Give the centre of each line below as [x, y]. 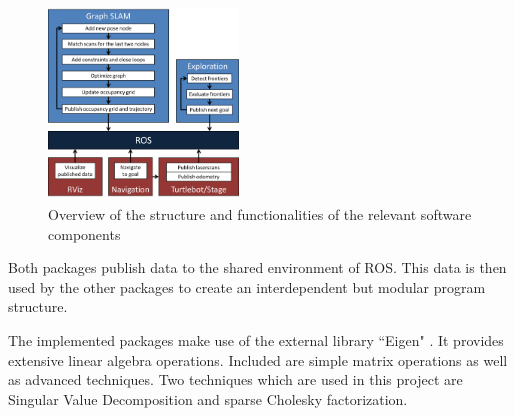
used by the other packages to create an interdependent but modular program [247, 286]
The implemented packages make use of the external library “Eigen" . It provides [256, 340]
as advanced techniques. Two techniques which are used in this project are [235, 379]
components [84, 233]
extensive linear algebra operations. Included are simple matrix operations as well [258, 359]
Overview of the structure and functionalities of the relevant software [260, 214]
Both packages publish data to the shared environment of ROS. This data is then [257, 267]
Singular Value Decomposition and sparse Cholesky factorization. [208, 398]
